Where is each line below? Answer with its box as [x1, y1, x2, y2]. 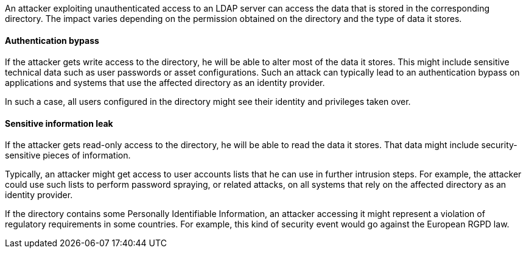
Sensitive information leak [5, 118, 113, 129]
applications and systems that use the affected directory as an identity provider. [5, 77, 325, 88]
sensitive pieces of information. [5, 150, 131, 161]
